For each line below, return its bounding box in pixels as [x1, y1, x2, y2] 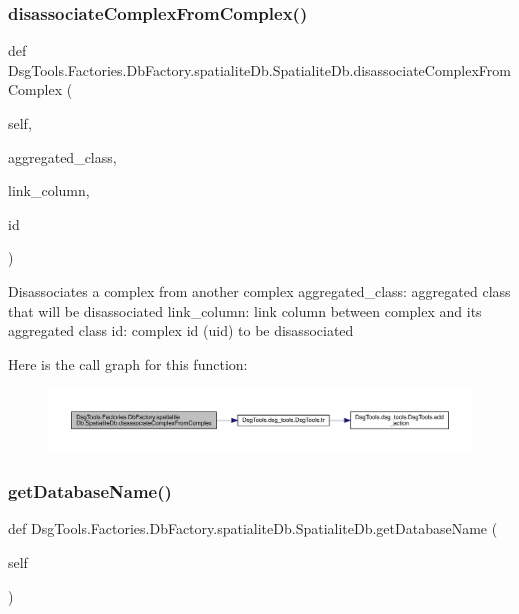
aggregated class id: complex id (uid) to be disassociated [8, 320, 354, 341]
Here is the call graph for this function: [8, 353, 248, 374]
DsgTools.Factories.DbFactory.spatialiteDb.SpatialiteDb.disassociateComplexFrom [8, 59, 511, 80]
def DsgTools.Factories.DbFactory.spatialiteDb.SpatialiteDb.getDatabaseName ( [8, 518, 498, 539]
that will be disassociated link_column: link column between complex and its [8, 300, 482, 321]
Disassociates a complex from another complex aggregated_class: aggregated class [8, 280, 511, 301]
